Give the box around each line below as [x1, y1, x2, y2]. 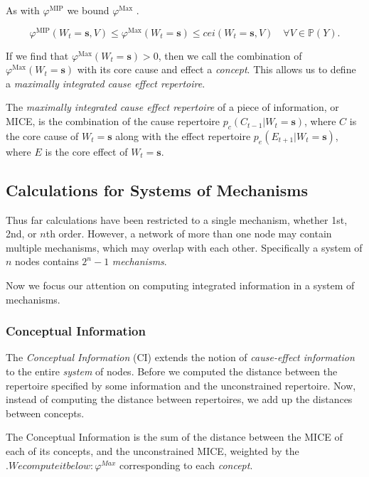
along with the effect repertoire [115, 128, 251, 143]
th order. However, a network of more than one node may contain [46, 226, 332, 241]
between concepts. [6, 405, 85, 420]
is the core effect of [45, 144, 128, 159]
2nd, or [6, 226, 37, 241]
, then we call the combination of [158, 48, 302, 63]
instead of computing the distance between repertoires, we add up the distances [6, 392, 353, 407]
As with [6, 3, 40, 17]
